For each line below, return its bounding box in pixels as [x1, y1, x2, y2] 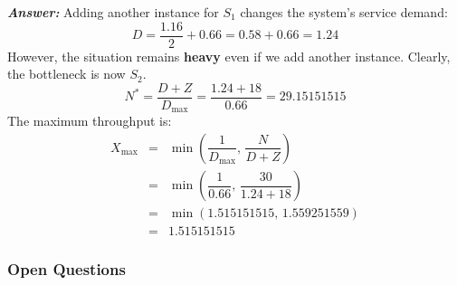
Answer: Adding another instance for [7, 3, 219, 21]
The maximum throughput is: [7, 111, 172, 130]
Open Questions [7, 258, 126, 280]
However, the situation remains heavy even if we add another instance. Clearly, [7, 46, 451, 65]
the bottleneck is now [7, 64, 126, 83]
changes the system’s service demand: [240, 3, 448, 21]
